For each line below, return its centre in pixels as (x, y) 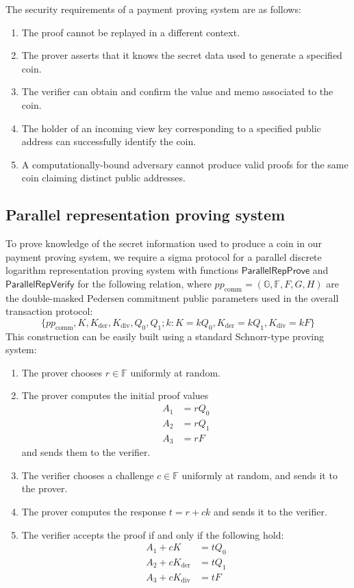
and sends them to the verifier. (86, 452)
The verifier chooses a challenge (88, 475)
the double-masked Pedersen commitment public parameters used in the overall (172, 297)
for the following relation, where (144, 283)
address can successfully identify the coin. (109, 141)
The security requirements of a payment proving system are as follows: (153, 9)
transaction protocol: (49, 311)
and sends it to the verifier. (270, 511)
